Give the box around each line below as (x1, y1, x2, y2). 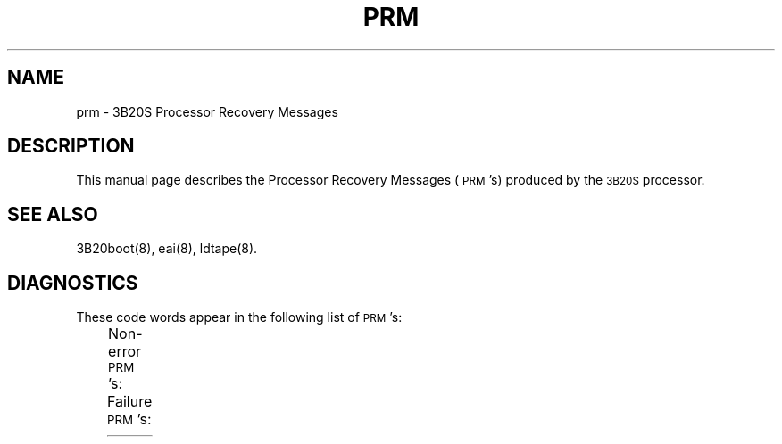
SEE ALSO (7, 202, 98, 226)
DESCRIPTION (7, 135, 135, 158)
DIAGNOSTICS (7, 271, 138, 294)
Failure (106, 392, 153, 411)
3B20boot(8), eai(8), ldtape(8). (76, 241, 258, 257)
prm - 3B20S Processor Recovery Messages (76, 103, 338, 119)
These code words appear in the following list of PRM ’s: (76, 309, 403, 325)
